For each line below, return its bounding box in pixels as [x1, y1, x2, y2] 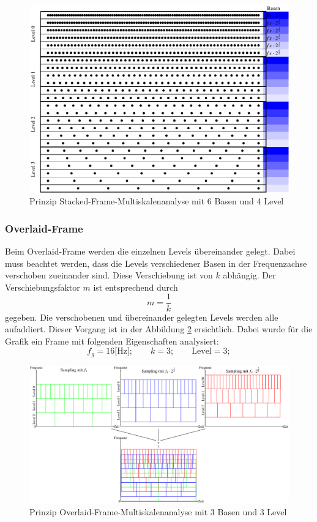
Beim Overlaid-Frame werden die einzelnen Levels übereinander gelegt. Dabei [5, 245, 296, 258]
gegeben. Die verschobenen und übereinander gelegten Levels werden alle [5, 310, 278, 323]
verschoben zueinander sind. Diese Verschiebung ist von [5, 269, 213, 282]
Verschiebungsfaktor [5, 280, 80, 293]
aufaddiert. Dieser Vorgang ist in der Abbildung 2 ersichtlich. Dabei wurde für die [5, 323, 313, 335]
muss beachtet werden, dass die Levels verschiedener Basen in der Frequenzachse [5, 256, 307, 269]
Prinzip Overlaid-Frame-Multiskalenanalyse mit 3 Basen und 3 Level [29, 505, 287, 518]
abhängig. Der [223, 269, 276, 282]
